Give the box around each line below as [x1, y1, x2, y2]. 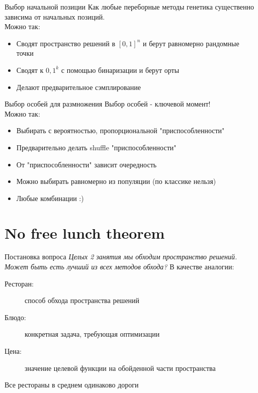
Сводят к [16, 64, 44, 75]
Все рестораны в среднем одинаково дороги [5, 379, 139, 390]
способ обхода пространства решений [25, 295, 140, 306]
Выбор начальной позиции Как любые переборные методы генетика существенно [5, 2, 254, 12]
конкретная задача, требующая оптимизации [25, 329, 160, 339]
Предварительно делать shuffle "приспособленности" [16, 142, 177, 152]
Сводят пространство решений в [16, 38, 116, 48]
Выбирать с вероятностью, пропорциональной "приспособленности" [16, 125, 225, 136]
